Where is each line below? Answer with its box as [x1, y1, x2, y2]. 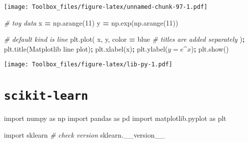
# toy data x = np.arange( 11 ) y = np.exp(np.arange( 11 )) [4, 17, 178, 28]
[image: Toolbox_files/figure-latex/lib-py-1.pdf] [4, 61, 173, 68]
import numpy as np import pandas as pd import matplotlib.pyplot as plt [4, 113, 226, 123]
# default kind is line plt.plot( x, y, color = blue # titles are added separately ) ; [4, 34, 245, 44]
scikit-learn [4, 89, 88, 103]
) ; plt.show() [191, 43, 229, 54]
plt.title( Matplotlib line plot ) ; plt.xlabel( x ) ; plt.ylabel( [4, 43, 168, 54]
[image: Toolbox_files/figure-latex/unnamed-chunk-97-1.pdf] [4, 3, 208, 10]
